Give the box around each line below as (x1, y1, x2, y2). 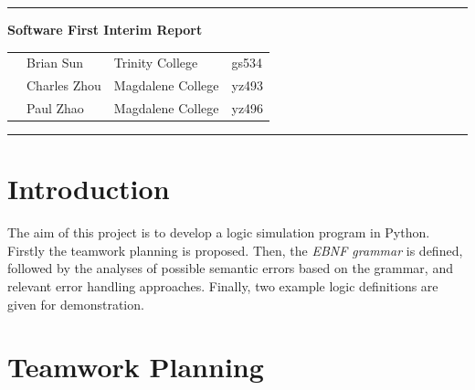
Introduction (7, 170, 170, 207)
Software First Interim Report (7, 20, 203, 38)
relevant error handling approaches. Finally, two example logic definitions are (7, 277, 438, 296)
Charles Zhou (26, 76, 101, 95)
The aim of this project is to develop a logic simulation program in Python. (7, 223, 430, 242)
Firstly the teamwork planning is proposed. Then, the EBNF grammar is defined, (7, 240, 463, 259)
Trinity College (113, 53, 198, 72)
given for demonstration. (7, 294, 144, 313)
